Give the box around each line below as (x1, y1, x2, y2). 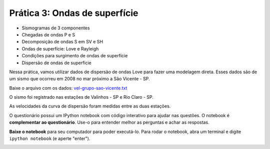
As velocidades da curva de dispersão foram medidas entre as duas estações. (9, 103, 171, 109)
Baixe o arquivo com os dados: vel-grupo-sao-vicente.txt (9, 85, 127, 91)
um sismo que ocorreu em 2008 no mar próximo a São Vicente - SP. (9, 76, 150, 82)
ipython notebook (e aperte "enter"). (9, 136, 90, 142)
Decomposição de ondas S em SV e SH (21, 39, 103, 45)
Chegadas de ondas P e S (21, 31, 75, 37)
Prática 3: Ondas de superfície (9, 7, 138, 18)
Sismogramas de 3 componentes (21, 25, 90, 31)
